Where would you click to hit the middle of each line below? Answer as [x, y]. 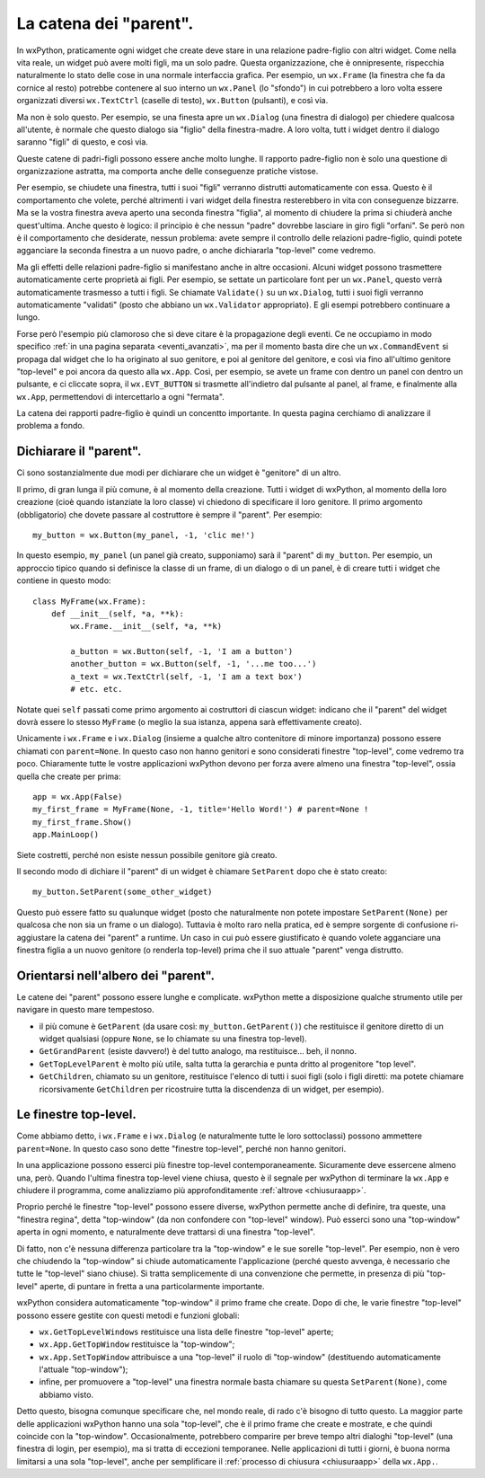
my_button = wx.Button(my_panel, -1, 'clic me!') [144, 535]
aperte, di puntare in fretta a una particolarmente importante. [152, 1286]
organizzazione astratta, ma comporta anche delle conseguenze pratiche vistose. [168, 172]
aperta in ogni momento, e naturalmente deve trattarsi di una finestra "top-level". [166, 1232]
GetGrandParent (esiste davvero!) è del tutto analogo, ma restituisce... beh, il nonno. [198, 1051]
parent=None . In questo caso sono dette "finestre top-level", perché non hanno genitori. [181, 1148]
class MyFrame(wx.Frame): [90, 601]
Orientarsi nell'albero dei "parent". [116, 975]
